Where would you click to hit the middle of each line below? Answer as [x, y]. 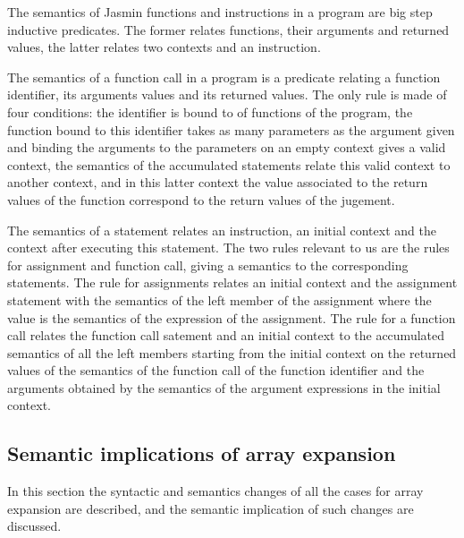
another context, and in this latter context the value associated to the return [218, 182]
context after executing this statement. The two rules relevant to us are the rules [228, 248]
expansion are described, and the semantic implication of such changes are [211, 508]
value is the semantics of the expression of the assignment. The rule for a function [232, 317]
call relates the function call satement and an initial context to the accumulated [226, 335]
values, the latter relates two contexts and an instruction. [164, 47]
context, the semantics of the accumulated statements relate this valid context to [229, 164]
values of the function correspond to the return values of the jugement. [201, 199]
